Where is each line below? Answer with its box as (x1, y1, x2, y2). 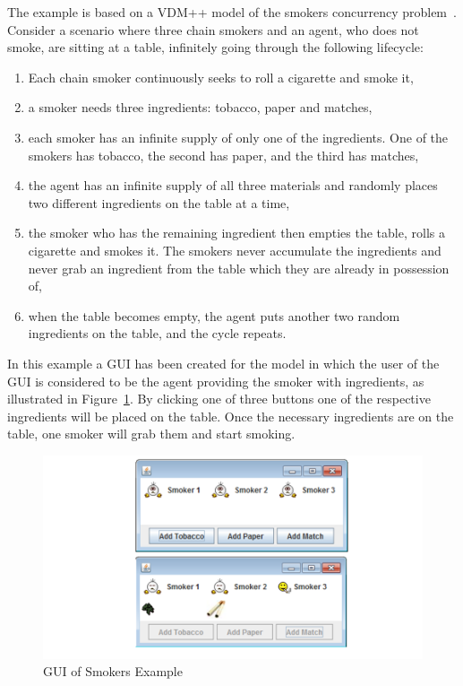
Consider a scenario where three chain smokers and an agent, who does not (7, 20, 419, 39)
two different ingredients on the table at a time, (28, 193, 290, 212)
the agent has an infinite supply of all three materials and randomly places (28, 176, 438, 195)
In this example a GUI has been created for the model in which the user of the (7, 353, 440, 372)
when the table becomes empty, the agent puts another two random (28, 306, 400, 325)
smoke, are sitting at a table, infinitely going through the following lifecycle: (7, 38, 424, 56)
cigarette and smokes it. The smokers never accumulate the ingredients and (28, 240, 442, 259)
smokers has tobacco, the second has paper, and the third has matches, (28, 145, 419, 164)
